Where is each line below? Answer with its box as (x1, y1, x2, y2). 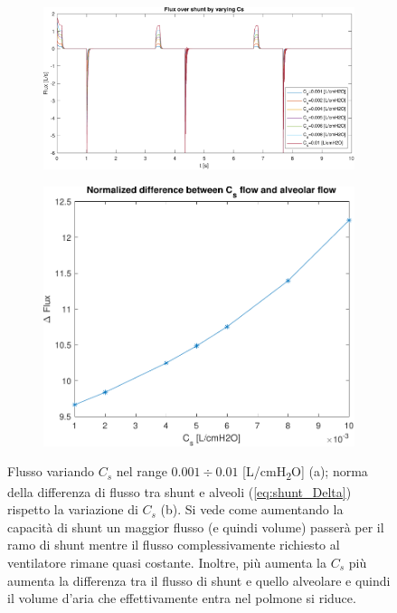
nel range (116, 462, 167, 481)
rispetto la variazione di (7, 500, 138, 519)
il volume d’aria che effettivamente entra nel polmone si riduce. (7, 589, 356, 608)
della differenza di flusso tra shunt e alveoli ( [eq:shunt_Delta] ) (7, 482, 352, 501)
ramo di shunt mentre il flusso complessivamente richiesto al (7, 535, 340, 554)
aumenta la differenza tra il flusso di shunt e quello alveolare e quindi (7, 570, 391, 589)
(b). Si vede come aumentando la (160, 500, 344, 519)
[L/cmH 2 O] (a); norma (242, 462, 368, 484)
